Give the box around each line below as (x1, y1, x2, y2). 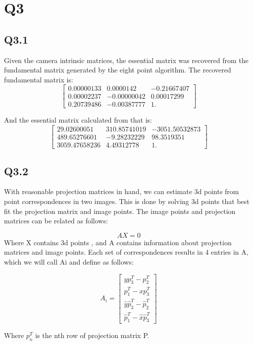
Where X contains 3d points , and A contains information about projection (4, 237, 232, 247)
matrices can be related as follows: (4, 215, 108, 226)
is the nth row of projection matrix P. (35, 330, 150, 341)
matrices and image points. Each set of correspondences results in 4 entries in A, (4, 247, 249, 257)
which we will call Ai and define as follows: (4, 256, 134, 267)
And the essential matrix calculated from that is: (4, 115, 152, 125)
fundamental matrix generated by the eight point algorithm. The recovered (4, 65, 231, 75)
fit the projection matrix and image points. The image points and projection (4, 206, 236, 216)
